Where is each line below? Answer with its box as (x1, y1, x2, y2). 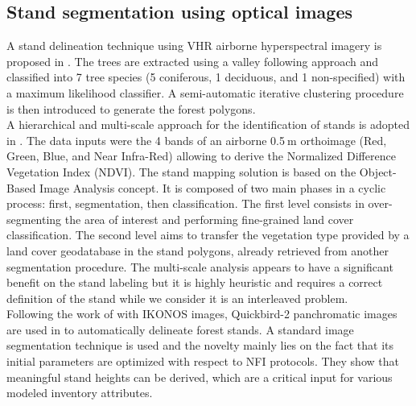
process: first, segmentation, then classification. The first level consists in (6, 195, 365, 212)
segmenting (6, 210, 62, 227)
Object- (359, 163, 397, 180)
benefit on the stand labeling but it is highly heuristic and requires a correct (6, 274, 383, 291)
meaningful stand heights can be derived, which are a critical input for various (6, 368, 393, 385)
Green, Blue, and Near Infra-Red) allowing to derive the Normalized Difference (6, 147, 396, 164)
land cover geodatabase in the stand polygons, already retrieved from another (6, 242, 389, 259)
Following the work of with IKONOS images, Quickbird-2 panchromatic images (6, 305, 397, 322)
